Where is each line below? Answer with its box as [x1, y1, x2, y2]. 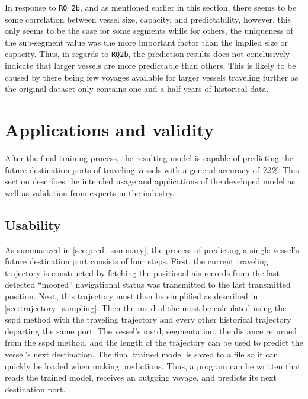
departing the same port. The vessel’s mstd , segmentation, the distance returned [5, 324, 297, 337]
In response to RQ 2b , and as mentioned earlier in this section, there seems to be [5, 1, 297, 13]
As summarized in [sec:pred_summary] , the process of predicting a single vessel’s [5, 243, 299, 256]
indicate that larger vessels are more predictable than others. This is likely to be [5, 59, 296, 72]
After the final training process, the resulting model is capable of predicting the [5, 152, 294, 164]
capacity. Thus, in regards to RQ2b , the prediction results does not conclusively [5, 47, 290, 60]
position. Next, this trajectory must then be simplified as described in [5, 289, 258, 302]
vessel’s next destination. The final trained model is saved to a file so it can [5, 347, 278, 360]
